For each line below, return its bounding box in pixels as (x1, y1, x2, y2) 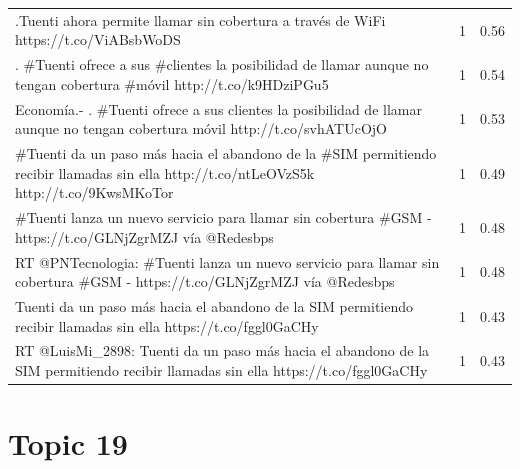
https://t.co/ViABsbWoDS (15, 29, 181, 50)
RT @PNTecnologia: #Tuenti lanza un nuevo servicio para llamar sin (15, 251, 440, 272)
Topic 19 (8, 423, 128, 464)
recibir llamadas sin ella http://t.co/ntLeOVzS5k (15, 162, 315, 183)
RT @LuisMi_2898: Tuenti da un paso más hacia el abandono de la (15, 340, 430, 361)
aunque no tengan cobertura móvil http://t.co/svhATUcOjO (15, 118, 387, 139)
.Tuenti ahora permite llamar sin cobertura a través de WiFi (15, 9, 386, 30)
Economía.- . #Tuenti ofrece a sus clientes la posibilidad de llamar (15, 98, 422, 119)
